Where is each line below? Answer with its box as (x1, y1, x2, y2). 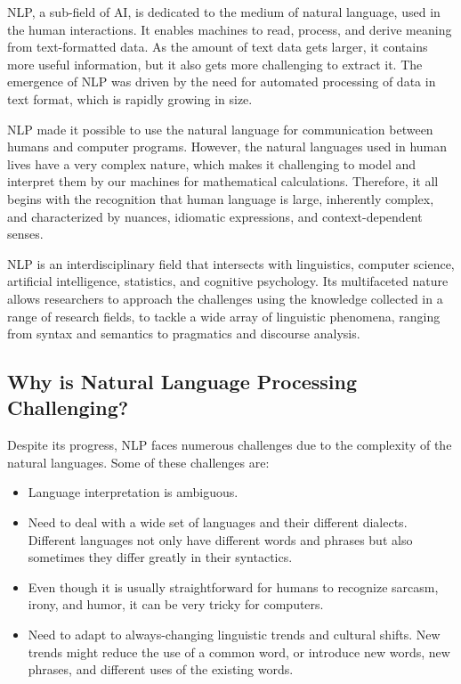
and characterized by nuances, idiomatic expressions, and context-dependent (7, 207, 423, 225)
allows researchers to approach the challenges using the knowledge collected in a (7, 289, 443, 307)
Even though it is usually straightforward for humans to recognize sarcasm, (28, 577, 439, 596)
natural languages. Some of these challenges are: (7, 452, 270, 471)
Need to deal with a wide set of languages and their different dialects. (28, 513, 408, 532)
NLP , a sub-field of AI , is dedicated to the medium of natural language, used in (7, 3, 441, 20)
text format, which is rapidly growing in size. (7, 89, 253, 108)
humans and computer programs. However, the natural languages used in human (7, 137, 448, 156)
